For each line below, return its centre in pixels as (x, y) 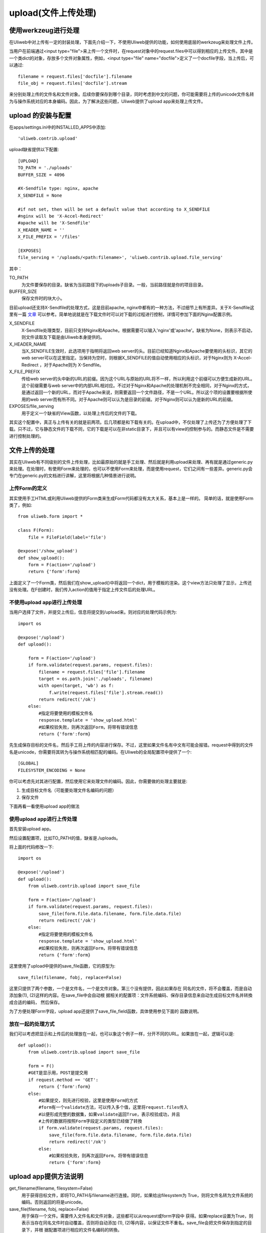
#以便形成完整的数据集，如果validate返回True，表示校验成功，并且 (110, 1114)
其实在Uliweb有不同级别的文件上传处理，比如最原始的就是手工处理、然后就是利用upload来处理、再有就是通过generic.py (131, 462)
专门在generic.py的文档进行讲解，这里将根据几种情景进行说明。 (74, 475)
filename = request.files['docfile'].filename (75, 76)
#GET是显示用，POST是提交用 (58, 1073)
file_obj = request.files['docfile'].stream (73, 83)
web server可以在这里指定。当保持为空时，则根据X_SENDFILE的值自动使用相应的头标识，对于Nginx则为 (127, 358)
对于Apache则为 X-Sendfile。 (74, 364)
